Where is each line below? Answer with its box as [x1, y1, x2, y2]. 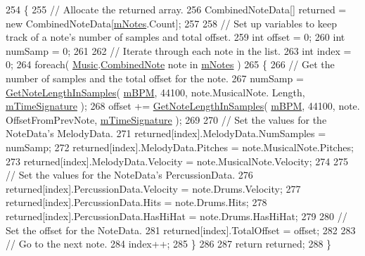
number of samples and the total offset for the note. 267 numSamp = [6, 70, 304, 85]
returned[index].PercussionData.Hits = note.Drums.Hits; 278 [6, 195, 267, 210]
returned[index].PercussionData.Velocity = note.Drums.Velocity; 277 [6, 181, 301, 196]
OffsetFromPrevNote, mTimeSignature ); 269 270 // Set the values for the [6, 112, 327, 127]
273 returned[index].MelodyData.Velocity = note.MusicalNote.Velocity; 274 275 [6, 153, 348, 168]
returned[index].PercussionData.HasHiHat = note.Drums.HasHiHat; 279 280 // [6, 208, 347, 223]
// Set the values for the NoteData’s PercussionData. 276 [6, 167, 253, 182]
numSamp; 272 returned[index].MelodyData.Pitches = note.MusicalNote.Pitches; [6, 139, 354, 154]
